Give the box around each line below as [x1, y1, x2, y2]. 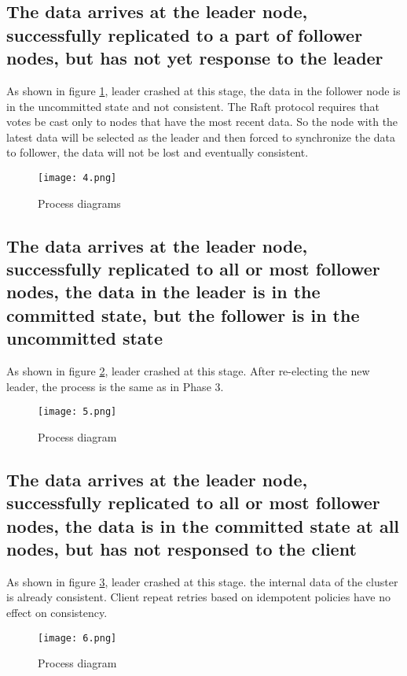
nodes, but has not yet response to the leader [6, 46, 383, 70]
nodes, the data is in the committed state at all [6, 513, 400, 537]
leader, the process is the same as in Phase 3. [6, 378, 224, 394]
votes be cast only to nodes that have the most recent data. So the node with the [6, 113, 398, 130]
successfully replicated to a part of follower [6, 22, 363, 46]
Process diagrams [38, 194, 121, 211]
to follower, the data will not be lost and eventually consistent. [6, 144, 309, 161]
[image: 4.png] [38, 172, 117, 183]
